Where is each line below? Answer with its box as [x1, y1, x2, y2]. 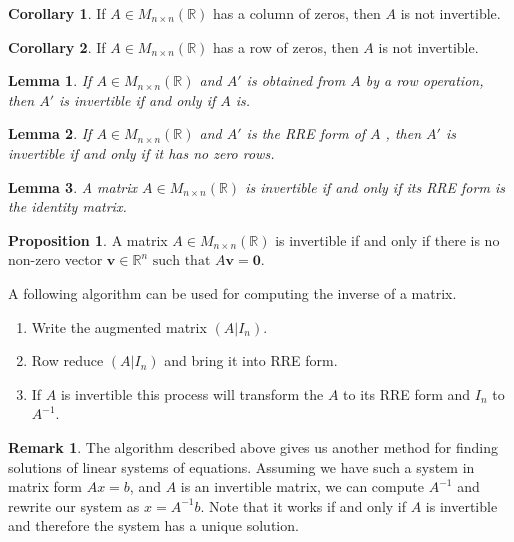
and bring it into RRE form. [164, 350, 338, 371]
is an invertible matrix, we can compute [180, 476, 424, 497]
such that [152, 254, 211, 269]
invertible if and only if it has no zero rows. [8, 142, 275, 163]
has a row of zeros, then [213, 36, 359, 57]
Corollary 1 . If [8, 3, 106, 23]
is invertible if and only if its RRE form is [245, 176, 505, 197]
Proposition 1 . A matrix [8, 229, 168, 250]
